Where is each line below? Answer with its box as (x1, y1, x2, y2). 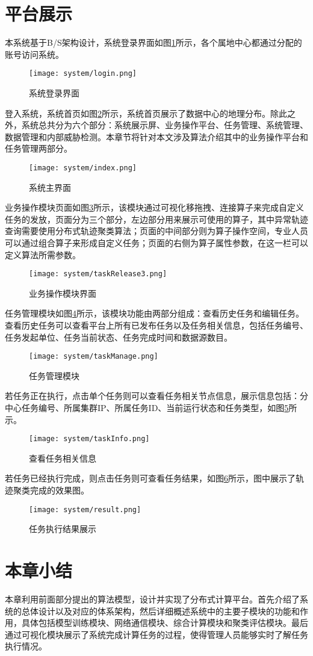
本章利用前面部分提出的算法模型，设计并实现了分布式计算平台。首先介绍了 (5, 593, 300, 605)
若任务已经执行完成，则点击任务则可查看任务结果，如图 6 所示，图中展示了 (5, 472, 296, 484)
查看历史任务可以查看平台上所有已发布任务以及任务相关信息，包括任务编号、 (5, 319, 308, 331)
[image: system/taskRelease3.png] (29, 270, 167, 279)
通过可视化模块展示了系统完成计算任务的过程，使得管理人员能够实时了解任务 (5, 628, 308, 640)
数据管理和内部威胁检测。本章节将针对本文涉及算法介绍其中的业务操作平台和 (5, 130, 308, 143)
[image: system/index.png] (29, 163, 137, 172)
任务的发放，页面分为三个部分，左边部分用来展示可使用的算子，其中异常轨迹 (5, 212, 308, 225)
